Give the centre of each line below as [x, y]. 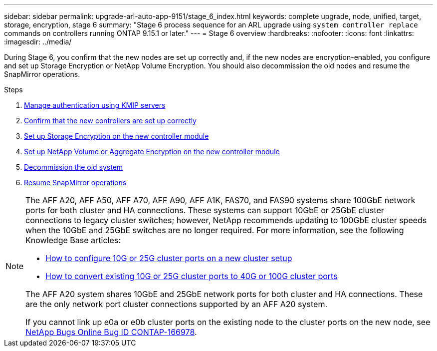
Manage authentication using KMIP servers [95, 105]
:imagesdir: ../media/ [38, 42]
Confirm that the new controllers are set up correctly [110, 121]
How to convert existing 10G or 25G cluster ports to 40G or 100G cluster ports [192, 276]
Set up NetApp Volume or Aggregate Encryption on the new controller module [152, 152]
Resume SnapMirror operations [75, 182]
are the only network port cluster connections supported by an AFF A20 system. [177, 304]
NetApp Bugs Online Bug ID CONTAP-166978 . [111, 332]
